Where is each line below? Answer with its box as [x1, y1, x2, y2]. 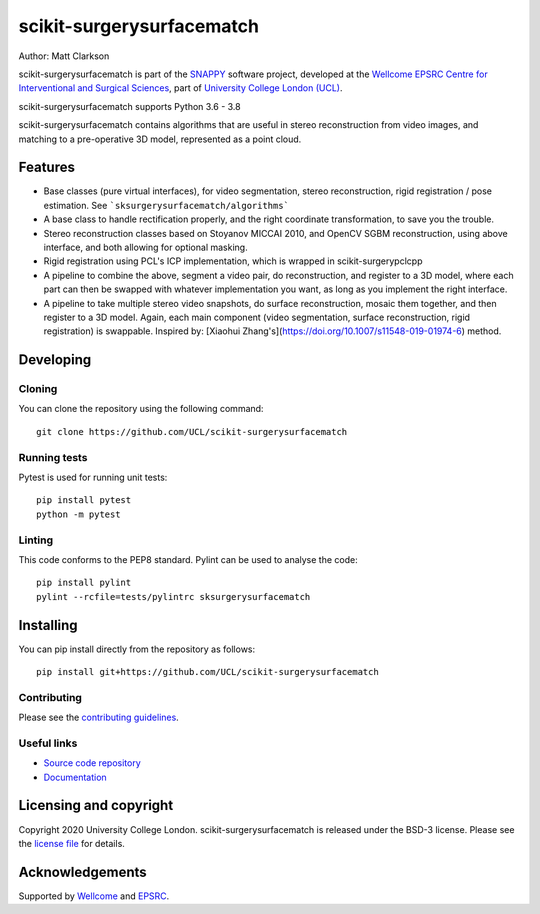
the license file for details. [18, 837, 125, 849]
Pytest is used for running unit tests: [18, 471, 168, 483]
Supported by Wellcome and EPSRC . [18, 890, 170, 902]
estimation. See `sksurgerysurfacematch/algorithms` [43, 199, 290, 211]
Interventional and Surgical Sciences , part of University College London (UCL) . [18, 82, 344, 94]
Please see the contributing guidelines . [18, 711, 179, 724]
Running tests [18, 450, 88, 464]
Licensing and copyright [18, 797, 174, 814]
